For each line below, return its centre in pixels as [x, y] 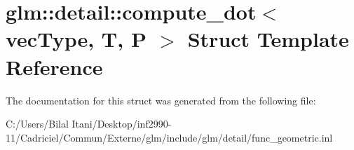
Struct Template [268, 39]
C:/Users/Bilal [37, 124]
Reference [54, 66]
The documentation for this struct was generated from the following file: [161, 100]
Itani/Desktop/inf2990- [122, 124]
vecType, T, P [76, 39]
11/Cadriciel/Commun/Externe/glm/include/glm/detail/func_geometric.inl [169, 137]
